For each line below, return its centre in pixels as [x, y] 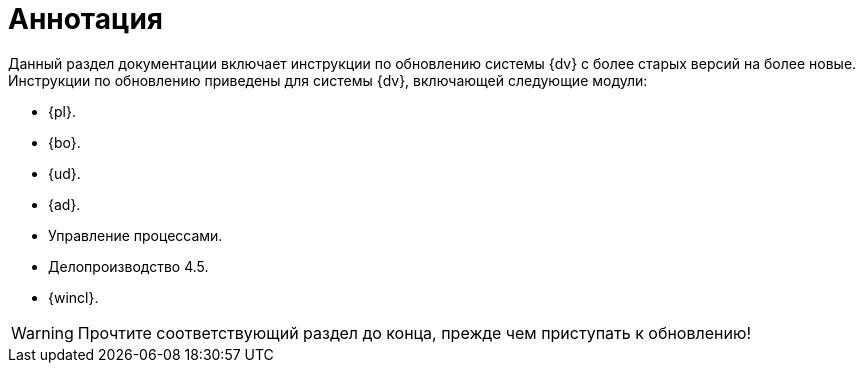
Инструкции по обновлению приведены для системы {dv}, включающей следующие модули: [328, 80]
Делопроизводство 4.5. [128, 266]
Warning [42, 332]
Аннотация [85, 19]
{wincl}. [73, 297]
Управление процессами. [135, 235]
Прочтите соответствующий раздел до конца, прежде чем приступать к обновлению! [414, 332]
